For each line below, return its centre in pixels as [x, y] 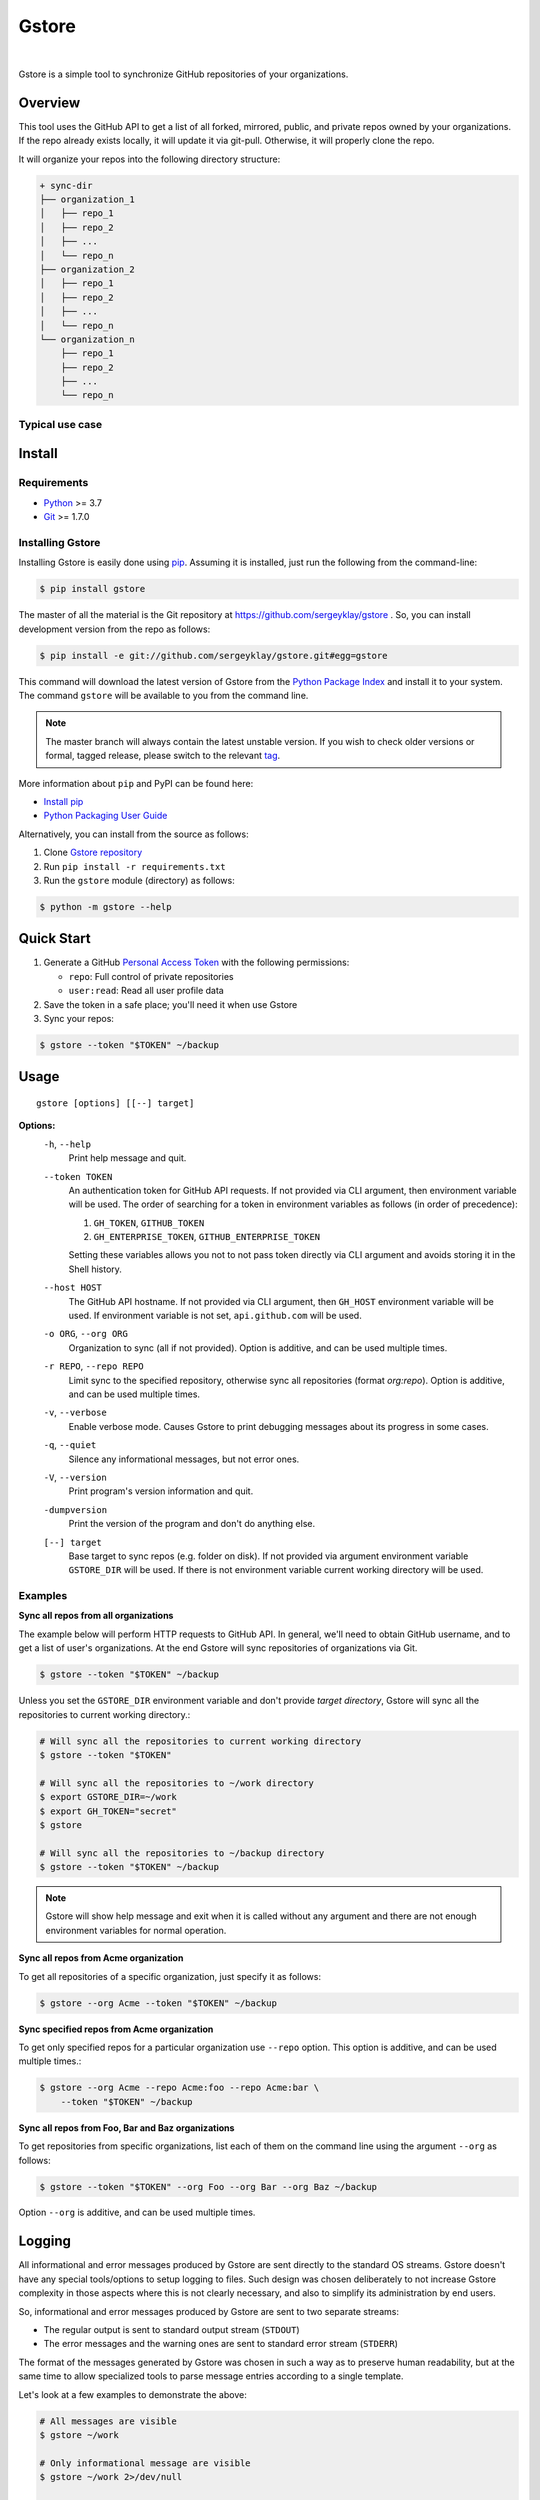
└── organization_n [87, 339]
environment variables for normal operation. [136, 1930]
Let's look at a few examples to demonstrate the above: [132, 2394]
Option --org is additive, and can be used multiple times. [137, 2212]
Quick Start [54, 938]
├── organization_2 [87, 269]
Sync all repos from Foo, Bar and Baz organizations [126, 2127]
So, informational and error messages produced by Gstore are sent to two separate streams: [209, 2311]
